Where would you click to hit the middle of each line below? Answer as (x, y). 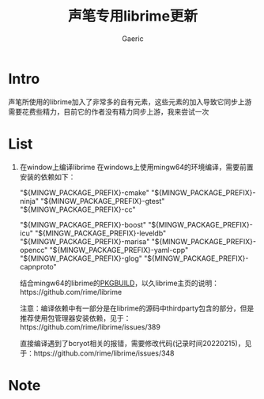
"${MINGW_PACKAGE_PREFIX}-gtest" (103, 201)
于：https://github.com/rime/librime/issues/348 (97, 353)
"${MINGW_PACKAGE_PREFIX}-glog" (81, 258)
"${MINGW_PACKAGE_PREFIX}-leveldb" (100, 233)
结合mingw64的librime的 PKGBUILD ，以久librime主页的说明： (119, 283)
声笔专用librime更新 (133, 16)
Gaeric (133, 38)
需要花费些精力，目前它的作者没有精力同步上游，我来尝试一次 (109, 111)
